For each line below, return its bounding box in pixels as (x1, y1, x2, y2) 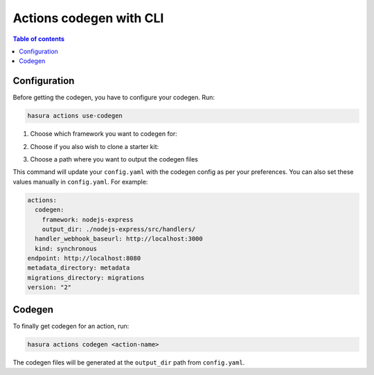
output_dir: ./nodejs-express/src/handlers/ (42, 225, 196, 233)
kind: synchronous (35, 245, 97, 252)
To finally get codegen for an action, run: (12, 322, 130, 330)
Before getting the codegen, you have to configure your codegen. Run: (12, 94, 215, 102)
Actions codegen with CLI (12, 10, 164, 26)
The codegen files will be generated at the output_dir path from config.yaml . (12, 358, 245, 367)
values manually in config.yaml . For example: (12, 177, 148, 186)
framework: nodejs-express (42, 216, 134, 223)
